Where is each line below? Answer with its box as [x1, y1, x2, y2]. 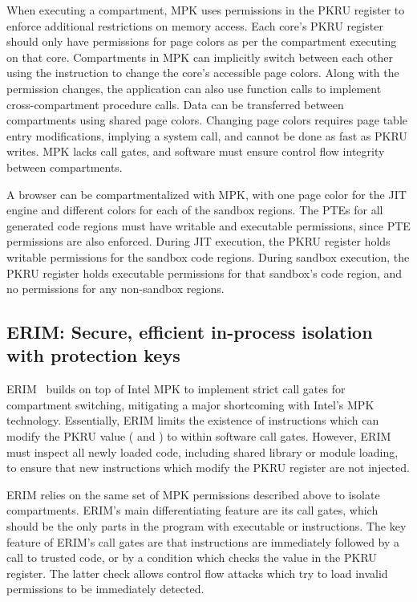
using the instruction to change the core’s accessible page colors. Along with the [6, 64, 399, 81]
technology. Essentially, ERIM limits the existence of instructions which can [6, 412, 379, 429]
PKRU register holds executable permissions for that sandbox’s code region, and [6, 264, 403, 281]
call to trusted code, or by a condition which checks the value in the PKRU [6, 549, 377, 566]
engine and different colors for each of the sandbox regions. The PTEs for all [6, 201, 383, 218]
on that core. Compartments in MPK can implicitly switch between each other [6, 48, 393, 65]
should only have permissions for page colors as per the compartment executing [6, 33, 397, 50]
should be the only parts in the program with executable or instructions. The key [6, 518, 407, 535]
